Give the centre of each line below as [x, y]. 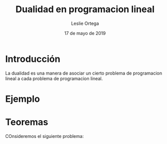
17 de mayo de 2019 [85, 33]
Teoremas [27, 122]
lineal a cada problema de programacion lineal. [54, 78]
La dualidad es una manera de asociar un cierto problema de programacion [84, 73]
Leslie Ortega [85, 23]
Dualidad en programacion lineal [85, 9]
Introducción [33, 59]
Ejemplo [23, 99]
